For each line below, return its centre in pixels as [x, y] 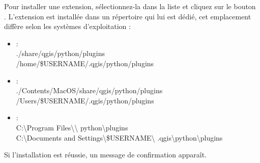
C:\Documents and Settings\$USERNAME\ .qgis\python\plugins [119, 137]
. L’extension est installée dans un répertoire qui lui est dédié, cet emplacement [128, 16]
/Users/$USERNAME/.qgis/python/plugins [85, 100]
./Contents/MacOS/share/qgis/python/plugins [89, 90]
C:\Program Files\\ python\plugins [72, 127]
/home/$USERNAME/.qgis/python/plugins [85, 63]
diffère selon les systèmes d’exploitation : [67, 26]
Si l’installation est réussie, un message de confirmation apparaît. [106, 155]
